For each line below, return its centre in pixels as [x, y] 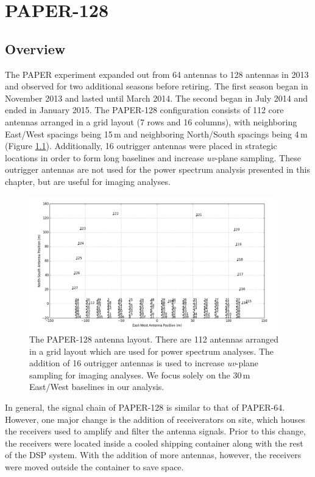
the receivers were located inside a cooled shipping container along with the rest [154, 443]
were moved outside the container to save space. [94, 467]
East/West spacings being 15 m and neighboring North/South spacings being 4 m [156, 134]
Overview [35, 48]
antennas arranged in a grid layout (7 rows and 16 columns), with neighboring [151, 121]
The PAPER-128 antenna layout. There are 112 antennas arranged [154, 339]
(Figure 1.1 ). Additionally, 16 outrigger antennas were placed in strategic [141, 146]
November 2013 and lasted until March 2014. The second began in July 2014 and [157, 98]
